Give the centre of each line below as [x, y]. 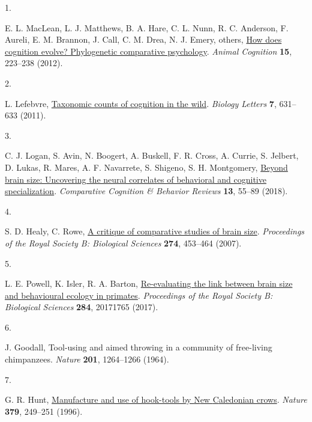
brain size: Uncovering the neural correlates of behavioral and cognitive [136, 179]
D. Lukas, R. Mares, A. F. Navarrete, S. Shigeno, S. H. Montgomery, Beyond [146, 167]
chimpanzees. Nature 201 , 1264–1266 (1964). [87, 359]
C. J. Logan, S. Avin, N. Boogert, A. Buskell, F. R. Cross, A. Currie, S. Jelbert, [152, 155]
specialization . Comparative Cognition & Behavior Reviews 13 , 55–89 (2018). [146, 191]
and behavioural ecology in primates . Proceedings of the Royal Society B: [139, 295]
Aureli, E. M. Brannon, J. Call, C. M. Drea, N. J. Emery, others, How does [143, 39]
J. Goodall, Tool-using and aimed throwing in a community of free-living [139, 347]
